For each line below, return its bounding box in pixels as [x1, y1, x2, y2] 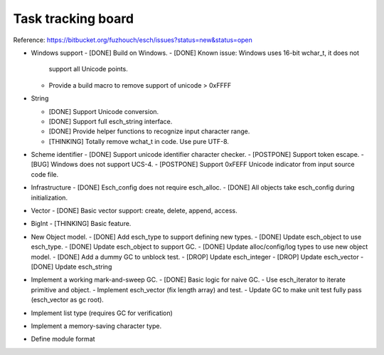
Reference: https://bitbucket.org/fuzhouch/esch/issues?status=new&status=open [13, 36, 252, 44]
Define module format [31, 335, 95, 344]
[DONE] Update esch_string [31, 262, 112, 271]
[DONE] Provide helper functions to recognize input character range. [48, 127, 250, 135]
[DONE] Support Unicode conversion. [48, 107, 159, 115]
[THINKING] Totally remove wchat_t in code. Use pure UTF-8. [48, 137, 229, 145]
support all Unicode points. [48, 65, 128, 73]
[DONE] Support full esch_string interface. [48, 117, 173, 125]
